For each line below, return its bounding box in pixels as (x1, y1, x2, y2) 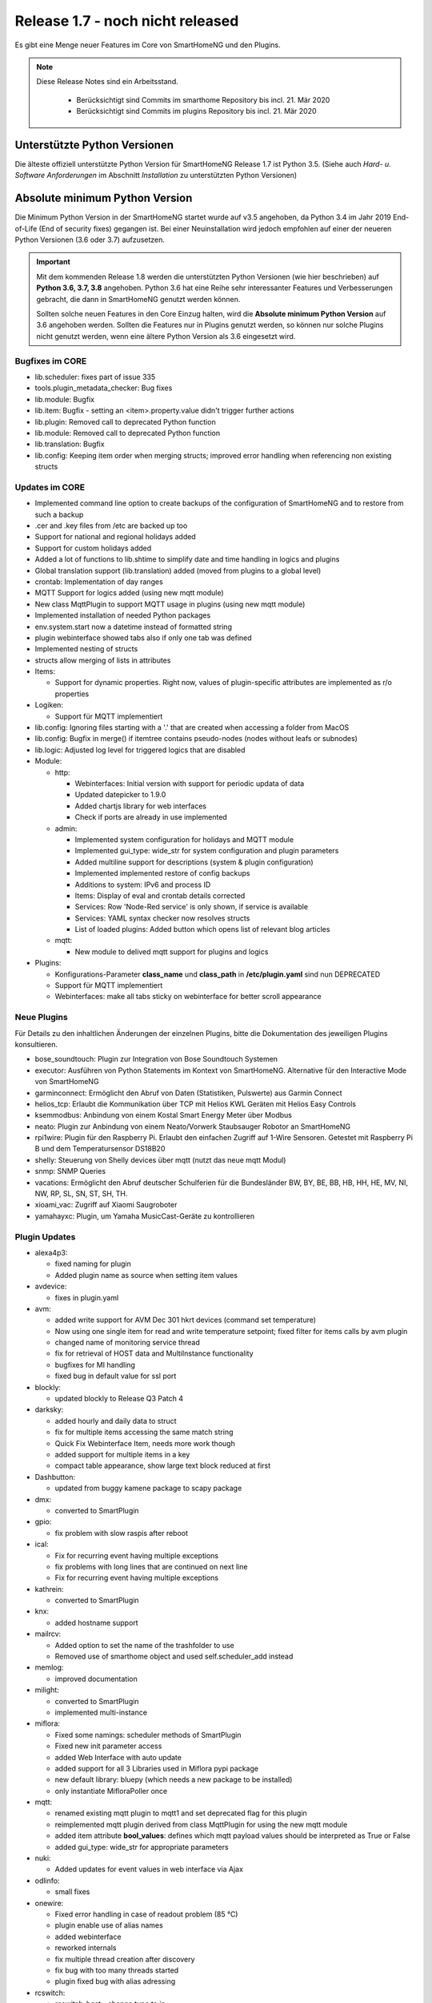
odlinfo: (34, 1876, 60, 1885)
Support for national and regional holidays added (34, 532, 196, 542)
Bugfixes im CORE (14, 355, 87, 366)
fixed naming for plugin (54, 1259, 132, 1269)
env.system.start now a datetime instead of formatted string (34, 622, 232, 631)
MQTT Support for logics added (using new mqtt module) (34, 588, 224, 598)
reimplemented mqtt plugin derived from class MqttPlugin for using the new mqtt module (54, 1820, 348, 1829)
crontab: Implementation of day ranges (34, 577, 163, 586)
